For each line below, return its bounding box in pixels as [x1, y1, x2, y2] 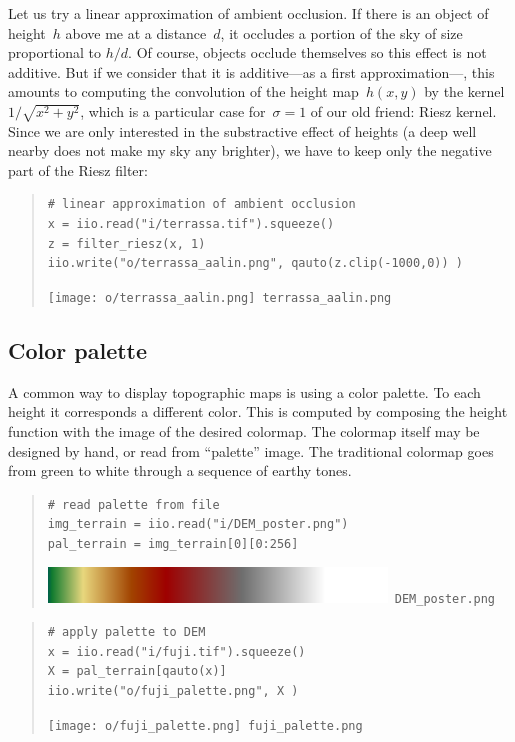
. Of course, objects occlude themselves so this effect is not [128, 42, 487, 63]
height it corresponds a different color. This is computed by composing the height [8, 401, 508, 422]
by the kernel [424, 81, 505, 102]
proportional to [8, 42, 102, 63]
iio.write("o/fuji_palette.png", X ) [47, 683, 299, 698]
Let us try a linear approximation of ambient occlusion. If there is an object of [8, 3, 489, 23]
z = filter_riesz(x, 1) [47, 236, 206, 251]
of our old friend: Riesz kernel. [310, 100, 497, 121]
